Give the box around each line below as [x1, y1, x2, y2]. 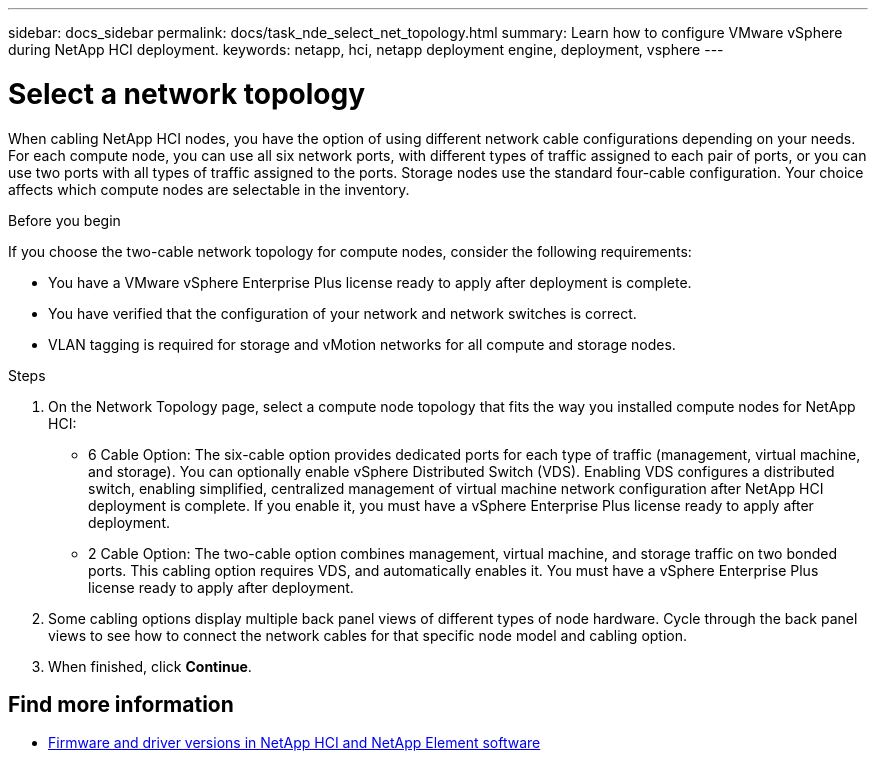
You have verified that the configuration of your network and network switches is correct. [48, 304, 637, 322]
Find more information [8, 691, 234, 717]
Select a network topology [8, 76, 366, 111]
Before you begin [8, 211, 121, 229]
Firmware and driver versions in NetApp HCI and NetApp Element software [48, 734, 541, 752]
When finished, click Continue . [48, 657, 252, 675]
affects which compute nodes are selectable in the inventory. [8, 180, 410, 198]
